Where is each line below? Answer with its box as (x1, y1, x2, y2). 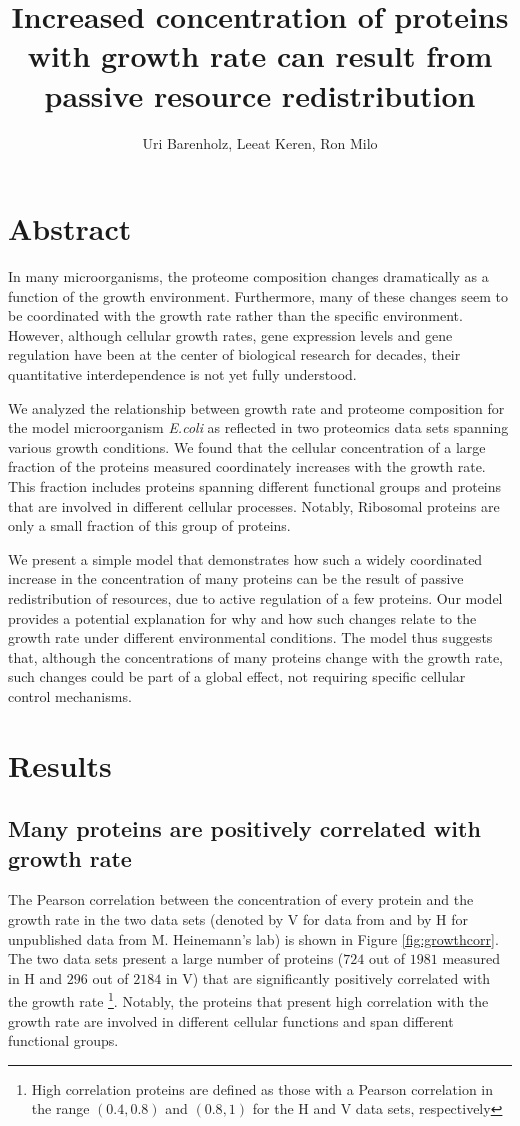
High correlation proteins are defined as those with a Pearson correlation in (31, 1078, 494, 1099)
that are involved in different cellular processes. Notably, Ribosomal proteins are (8, 495, 500, 516)
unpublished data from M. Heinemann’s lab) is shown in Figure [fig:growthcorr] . (8, 928, 499, 949)
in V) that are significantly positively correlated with (165, 967, 491, 988)
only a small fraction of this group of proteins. (8, 515, 291, 536)
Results (8, 744, 112, 785)
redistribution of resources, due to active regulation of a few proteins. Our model (8, 587, 503, 608)
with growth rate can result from (27, 35, 493, 76)
